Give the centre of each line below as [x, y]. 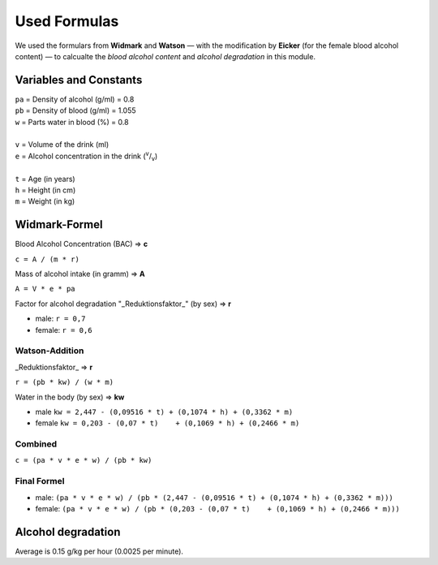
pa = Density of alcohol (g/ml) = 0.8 [75, 99]
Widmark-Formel [59, 224]
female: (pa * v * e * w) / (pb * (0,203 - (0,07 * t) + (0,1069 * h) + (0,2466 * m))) [218, 508]
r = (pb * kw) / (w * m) [64, 382]
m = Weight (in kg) [45, 201]
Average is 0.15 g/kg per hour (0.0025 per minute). [99, 551]
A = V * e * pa [45, 289]
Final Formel [40, 481]
